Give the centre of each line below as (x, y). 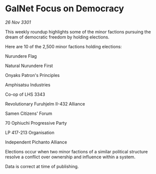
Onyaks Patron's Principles (32, 75)
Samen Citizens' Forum (29, 113)
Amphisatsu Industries (28, 85)
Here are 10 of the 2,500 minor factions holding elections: (63, 46)
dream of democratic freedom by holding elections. (57, 37)
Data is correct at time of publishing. (42, 166)
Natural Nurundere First (29, 66)
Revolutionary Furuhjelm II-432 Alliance (45, 104)
